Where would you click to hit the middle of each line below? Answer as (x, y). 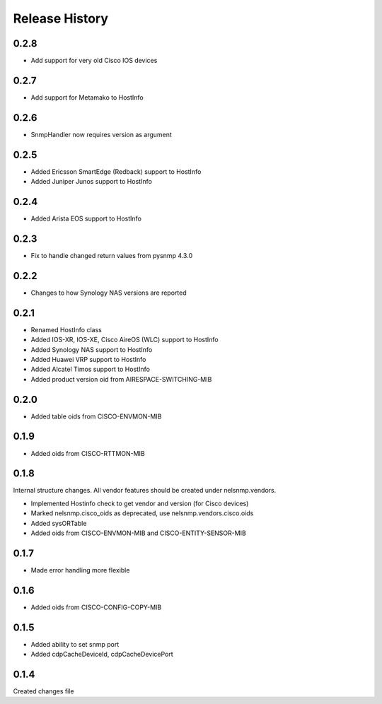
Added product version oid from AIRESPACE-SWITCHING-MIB (121, 379)
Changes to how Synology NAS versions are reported (109, 293)
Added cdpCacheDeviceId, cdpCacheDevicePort (102, 655)
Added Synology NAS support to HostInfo (92, 349)
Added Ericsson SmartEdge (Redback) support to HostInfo (116, 171)
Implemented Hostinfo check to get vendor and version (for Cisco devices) (140, 503)
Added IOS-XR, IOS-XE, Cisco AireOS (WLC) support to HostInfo (125, 340)
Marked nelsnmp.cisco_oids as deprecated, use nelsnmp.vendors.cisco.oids (142, 513)
